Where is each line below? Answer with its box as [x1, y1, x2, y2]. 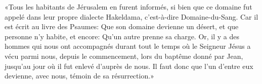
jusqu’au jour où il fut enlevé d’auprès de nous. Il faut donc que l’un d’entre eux [5, 60, 253, 71]
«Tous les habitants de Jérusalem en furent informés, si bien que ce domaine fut [5, 2, 252, 12]
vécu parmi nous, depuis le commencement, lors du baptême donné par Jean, [5, 50, 243, 61]
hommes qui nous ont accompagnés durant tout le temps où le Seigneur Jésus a [5, 41, 251, 51]
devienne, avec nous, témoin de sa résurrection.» [5, 70, 154, 81]
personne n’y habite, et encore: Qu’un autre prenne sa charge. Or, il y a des [5, 31, 240, 41]
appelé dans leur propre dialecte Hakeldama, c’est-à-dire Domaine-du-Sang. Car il [5, 11, 258, 22]
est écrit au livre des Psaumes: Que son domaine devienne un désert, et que [5, 21, 239, 32]
